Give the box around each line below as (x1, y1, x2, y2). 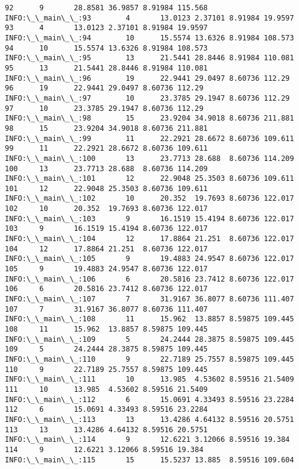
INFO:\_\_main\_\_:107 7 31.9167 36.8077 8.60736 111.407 (5, 295, 294, 304)
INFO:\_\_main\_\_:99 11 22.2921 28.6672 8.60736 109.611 (5, 134, 294, 143)
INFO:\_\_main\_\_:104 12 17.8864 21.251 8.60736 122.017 (5, 234, 294, 244)
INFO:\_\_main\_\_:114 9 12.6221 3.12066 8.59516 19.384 (5, 435, 290, 444)
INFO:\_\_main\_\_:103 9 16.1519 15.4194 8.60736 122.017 (5, 214, 294, 223)
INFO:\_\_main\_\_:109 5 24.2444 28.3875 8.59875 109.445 (5, 335, 294, 344)
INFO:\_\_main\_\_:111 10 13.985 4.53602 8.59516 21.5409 (5, 375, 294, 384)
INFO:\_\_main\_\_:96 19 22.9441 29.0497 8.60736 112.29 (5, 74, 290, 83)
